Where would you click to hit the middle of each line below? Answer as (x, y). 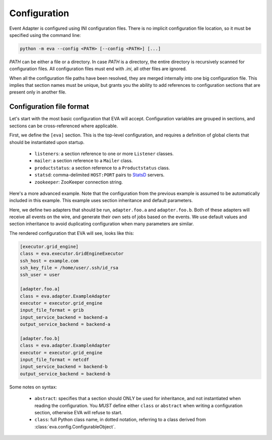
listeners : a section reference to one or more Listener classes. (104, 154)
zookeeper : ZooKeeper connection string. (79, 182)
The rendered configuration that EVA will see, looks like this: (72, 233)
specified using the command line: (45, 35)
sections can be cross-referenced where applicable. (64, 126)
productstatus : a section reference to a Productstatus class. (102, 168)
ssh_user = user (40, 275)
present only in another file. (38, 92)
